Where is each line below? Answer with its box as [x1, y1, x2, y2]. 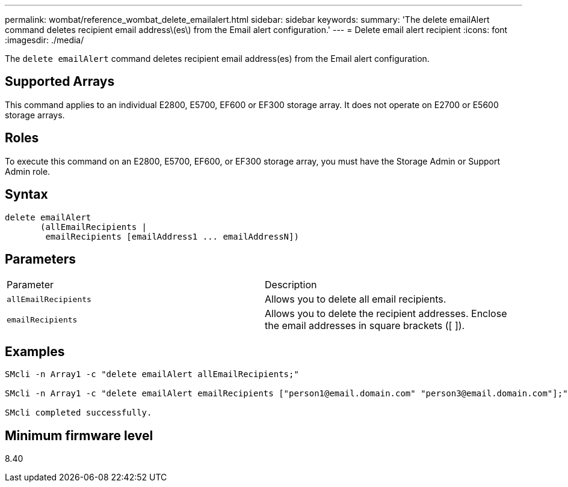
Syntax [5, 187, 48, 202]
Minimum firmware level [5, 428, 153, 443]
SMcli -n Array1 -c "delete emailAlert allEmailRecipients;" [5, 369, 299, 380]
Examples [5, 343, 65, 359]
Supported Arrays [5, 74, 115, 89]
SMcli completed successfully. [5, 408, 152, 418]
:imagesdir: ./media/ [5, 35, 84, 45]
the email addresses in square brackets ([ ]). [265, 319, 465, 332]
